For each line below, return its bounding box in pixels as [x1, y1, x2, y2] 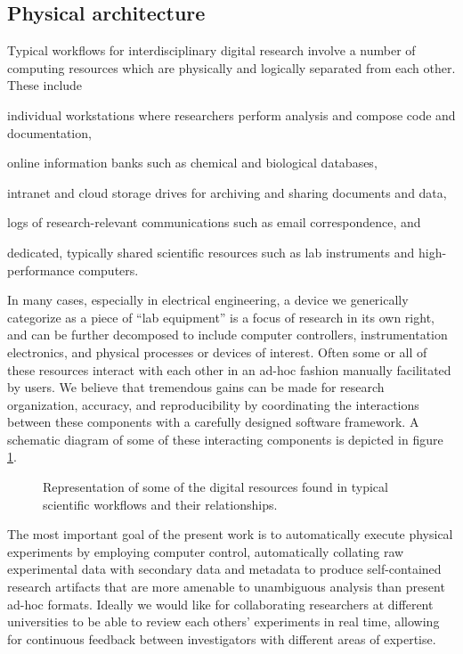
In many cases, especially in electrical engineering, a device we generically [7, 290, 409, 309]
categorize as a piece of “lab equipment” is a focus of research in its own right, [7, 307, 435, 326]
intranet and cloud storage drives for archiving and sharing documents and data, [7, 183, 447, 201]
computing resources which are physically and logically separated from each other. [7, 58, 456, 77]
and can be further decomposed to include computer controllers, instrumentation [7, 325, 448, 344]
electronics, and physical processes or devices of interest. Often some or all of [7, 342, 427, 361]
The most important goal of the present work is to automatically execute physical [7, 525, 453, 544]
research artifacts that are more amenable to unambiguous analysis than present [7, 577, 445, 596]
